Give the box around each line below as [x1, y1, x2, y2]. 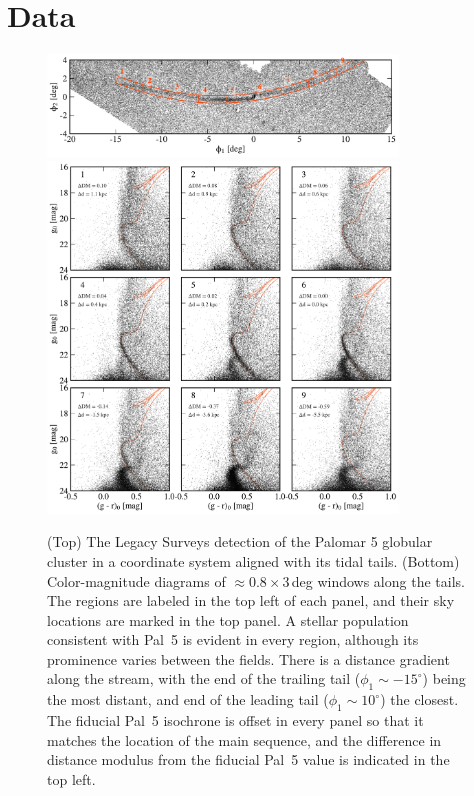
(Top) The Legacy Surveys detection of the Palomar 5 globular [47, 531, 433, 552]
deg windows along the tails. [291, 570, 465, 591]
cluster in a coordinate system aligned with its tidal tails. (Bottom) [47, 550, 460, 571]
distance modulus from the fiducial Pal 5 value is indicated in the [47, 749, 450, 770]
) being [422, 668, 466, 689]
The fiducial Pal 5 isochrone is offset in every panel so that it [47, 710, 424, 731]
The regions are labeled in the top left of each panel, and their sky [47, 590, 455, 611]
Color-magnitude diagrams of [47, 570, 226, 591]
